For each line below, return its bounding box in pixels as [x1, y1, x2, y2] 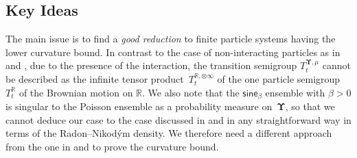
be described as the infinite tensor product [5, 71, 184, 85]
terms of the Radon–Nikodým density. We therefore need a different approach [5, 126, 332, 140]
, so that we [285, 99, 335, 114]
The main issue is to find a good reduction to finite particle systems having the [5, 31, 336, 46]
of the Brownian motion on [19, 85, 133, 99]
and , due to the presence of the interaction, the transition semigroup [5, 58, 297, 73]
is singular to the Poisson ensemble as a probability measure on [5, 99, 273, 114]
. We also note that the [142, 85, 240, 99]
